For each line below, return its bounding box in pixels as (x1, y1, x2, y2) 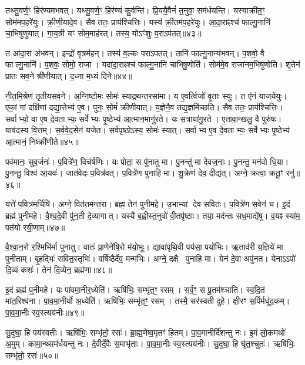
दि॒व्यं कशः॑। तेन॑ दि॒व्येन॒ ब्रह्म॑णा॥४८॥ (5, 263, 112, 276)
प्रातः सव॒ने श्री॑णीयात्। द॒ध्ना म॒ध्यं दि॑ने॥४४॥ (5, 69, 132, 82)
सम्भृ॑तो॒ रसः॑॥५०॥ (5, 349, 58, 361)
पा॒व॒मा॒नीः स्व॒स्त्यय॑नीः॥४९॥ (5, 306, 85, 319)
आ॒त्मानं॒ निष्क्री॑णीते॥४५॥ (5, 135, 79, 147)
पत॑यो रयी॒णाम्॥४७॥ (5, 221, 65, 233)
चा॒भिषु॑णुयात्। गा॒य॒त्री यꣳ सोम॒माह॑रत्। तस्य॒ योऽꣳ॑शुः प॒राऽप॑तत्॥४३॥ (5, 27, 202, 39)
